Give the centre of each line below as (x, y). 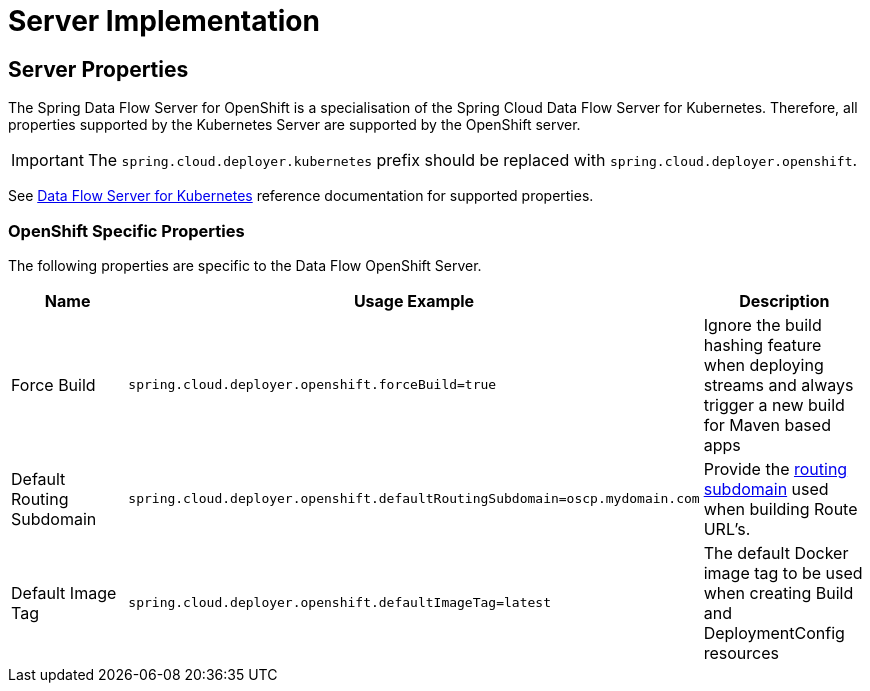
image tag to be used (783, 572)
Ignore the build (762, 324)
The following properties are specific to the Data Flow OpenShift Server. (245, 265)
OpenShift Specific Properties (126, 230)
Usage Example (414, 300)
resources (741, 652)
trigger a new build (774, 404)
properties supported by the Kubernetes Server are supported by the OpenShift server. (294, 125)
